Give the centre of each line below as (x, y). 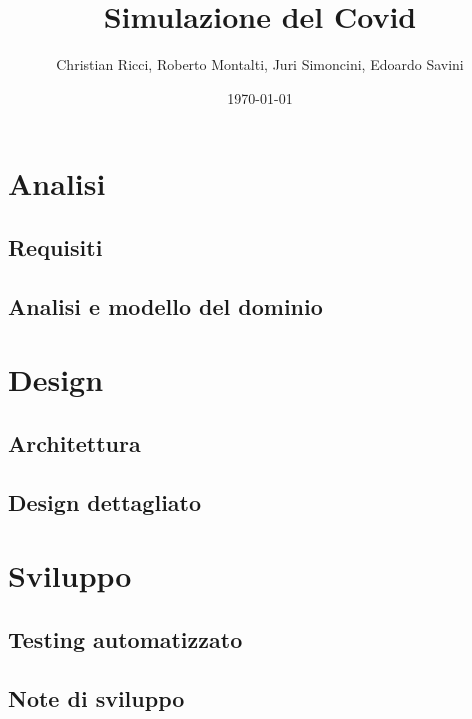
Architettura (74, 442)
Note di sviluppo (96, 697)
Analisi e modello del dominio (165, 305)
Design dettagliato (105, 501)
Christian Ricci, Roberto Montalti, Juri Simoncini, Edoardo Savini (260, 64)
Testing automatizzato (125, 638)
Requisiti (55, 246)
